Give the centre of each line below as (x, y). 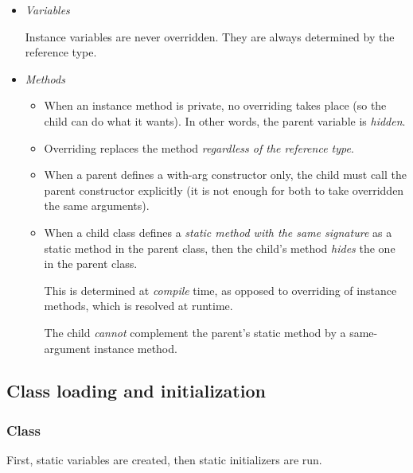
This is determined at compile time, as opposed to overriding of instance (220, 290)
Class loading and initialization (136, 391)
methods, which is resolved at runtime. (138, 306)
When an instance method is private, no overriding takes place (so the (215, 105)
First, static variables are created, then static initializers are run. (164, 460)
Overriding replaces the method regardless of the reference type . (199, 147)
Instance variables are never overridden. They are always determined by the (210, 36)
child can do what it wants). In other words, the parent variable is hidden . (225, 120)
